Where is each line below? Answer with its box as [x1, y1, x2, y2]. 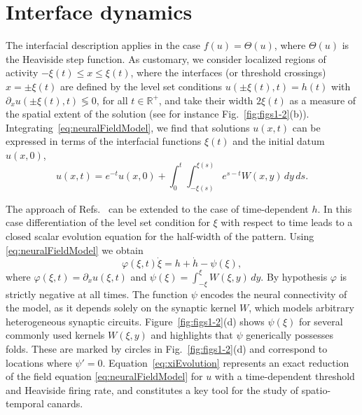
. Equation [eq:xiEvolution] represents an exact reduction [102, 355, 349, 370]
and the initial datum [232, 134, 325, 148]
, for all [96, 92, 128, 107]
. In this [317, 201, 352, 216]
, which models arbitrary [249, 300, 354, 315]
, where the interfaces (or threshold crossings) [130, 65, 326, 80]
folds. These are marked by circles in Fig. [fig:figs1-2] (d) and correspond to [6, 342, 328, 356]
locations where [6, 355, 72, 370]
